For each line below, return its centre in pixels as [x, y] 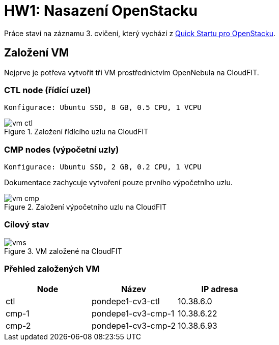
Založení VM [37, 53]
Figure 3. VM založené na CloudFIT [63, 251]
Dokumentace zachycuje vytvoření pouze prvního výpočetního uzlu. [118, 183]
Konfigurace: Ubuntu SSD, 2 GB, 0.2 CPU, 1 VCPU [103, 167]
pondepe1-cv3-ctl [126, 301]
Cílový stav [27, 225]
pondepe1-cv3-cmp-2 [134, 325]
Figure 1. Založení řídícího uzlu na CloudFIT [76, 132]
